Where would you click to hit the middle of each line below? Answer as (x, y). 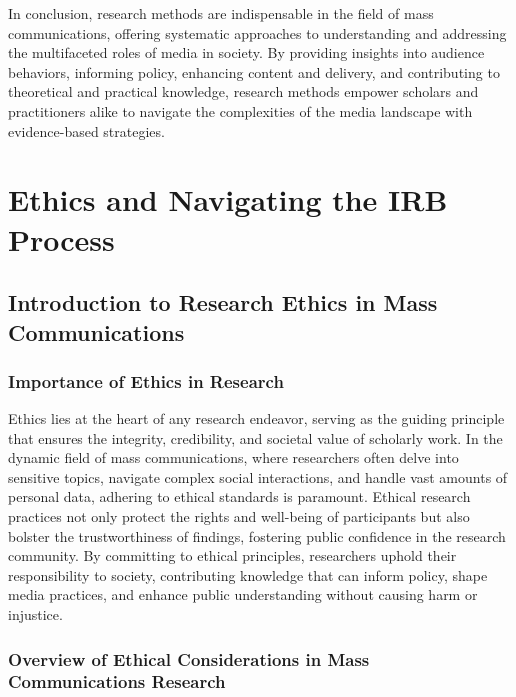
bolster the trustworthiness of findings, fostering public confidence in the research (257, 535)
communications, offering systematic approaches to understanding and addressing (257, 32)
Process (61, 238)
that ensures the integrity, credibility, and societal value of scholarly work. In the (255, 437)
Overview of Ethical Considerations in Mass (189, 658)
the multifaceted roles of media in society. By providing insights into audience (246, 52)
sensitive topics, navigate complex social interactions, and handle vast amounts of (258, 476)
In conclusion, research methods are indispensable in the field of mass (221, 13)
